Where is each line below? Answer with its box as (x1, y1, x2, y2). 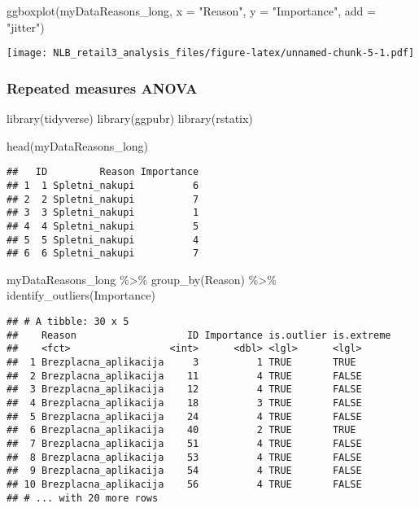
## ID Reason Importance (7, 166, 199, 178)
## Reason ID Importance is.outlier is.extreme (7, 329, 391, 341)
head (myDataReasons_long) (7, 137, 149, 154)
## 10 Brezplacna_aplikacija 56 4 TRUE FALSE (7, 478, 362, 490)
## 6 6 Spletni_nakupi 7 (7, 247, 199, 260)
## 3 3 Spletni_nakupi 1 (7, 207, 199, 219)
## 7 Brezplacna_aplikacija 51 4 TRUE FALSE (7, 437, 362, 449)
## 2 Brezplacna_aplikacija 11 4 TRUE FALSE (7, 370, 362, 382)
